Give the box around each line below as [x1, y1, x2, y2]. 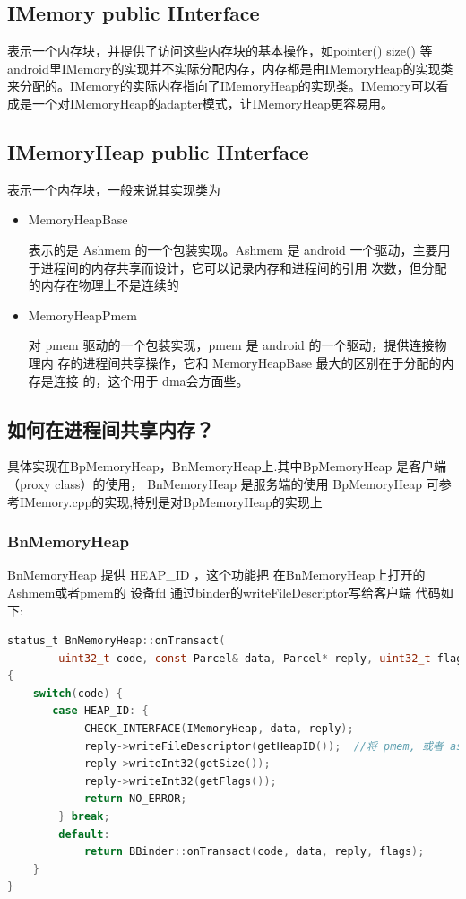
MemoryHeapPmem [28, 305, 137, 324]
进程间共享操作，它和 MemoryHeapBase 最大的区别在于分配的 [82, 353, 442, 371]
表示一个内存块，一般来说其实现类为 [7, 179, 220, 198]
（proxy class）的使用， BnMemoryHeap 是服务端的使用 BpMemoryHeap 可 [7, 474, 439, 493]
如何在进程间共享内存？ [7, 415, 214, 442]
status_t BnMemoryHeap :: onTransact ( [7, 634, 226, 648]
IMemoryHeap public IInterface [7, 137, 309, 165]
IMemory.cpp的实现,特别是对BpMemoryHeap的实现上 [19, 492, 323, 511]
